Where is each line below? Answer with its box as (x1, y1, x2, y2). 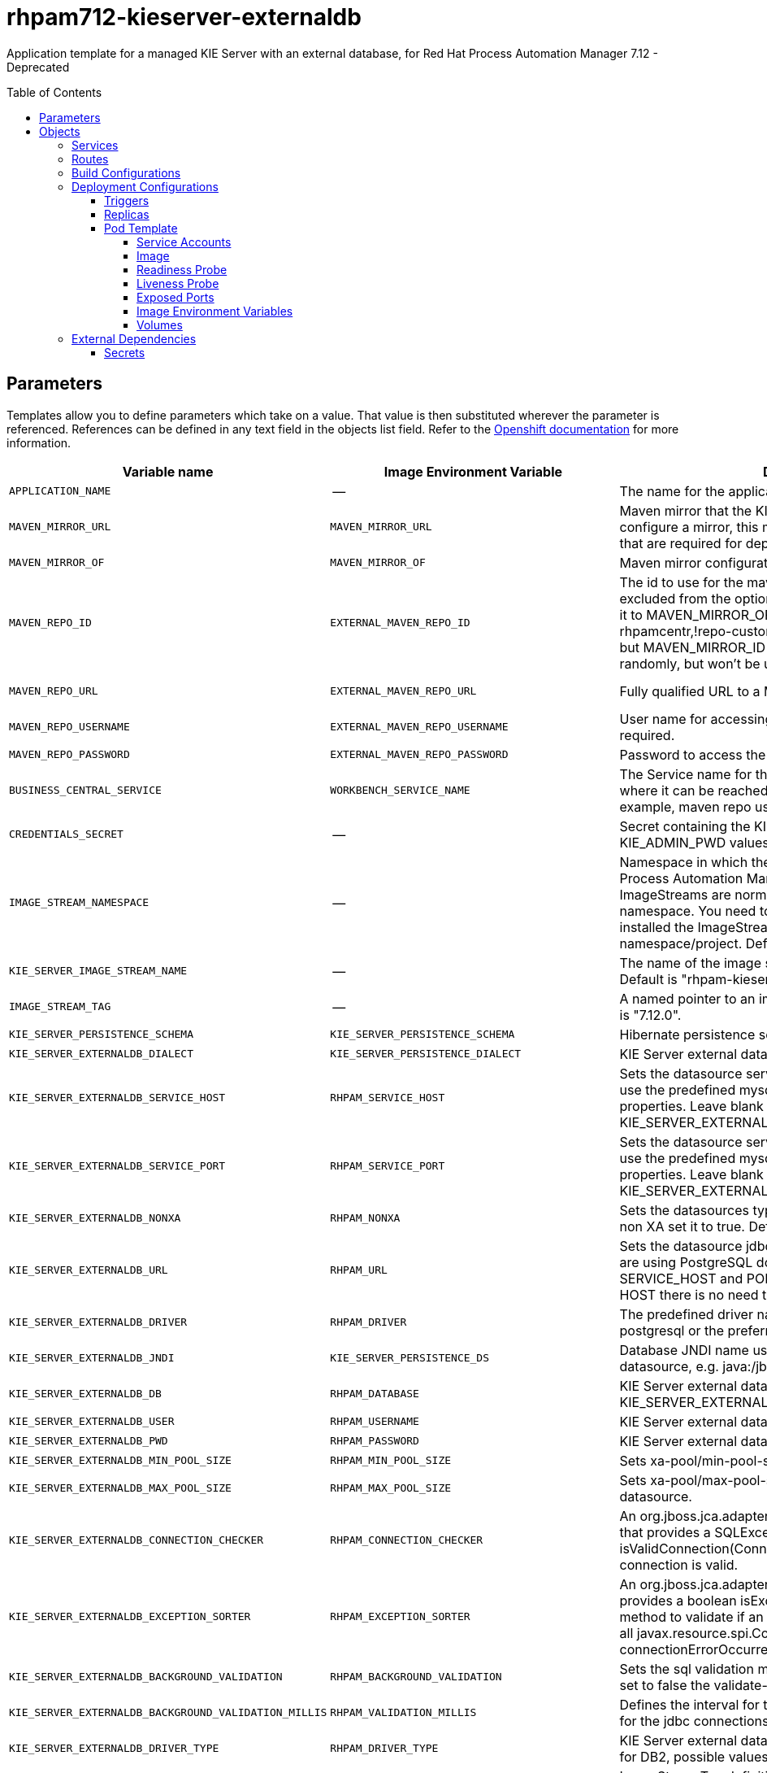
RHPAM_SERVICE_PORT (330, 1160, 445, 1173)
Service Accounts (136, 234, 232, 249)
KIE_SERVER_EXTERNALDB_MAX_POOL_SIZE (9, 1482, 232, 1495)
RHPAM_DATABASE (330, 1387, 419, 1401)
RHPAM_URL (330, 1264, 388, 1277)
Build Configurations (71, 165, 181, 180)
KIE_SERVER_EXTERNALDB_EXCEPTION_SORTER (9, 1610, 251, 1623)
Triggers (104, 193, 149, 207)
